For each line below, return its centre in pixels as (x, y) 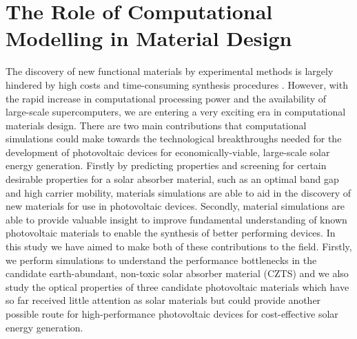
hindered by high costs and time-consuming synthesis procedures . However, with (177, 84)
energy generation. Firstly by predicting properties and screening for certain (166, 165)
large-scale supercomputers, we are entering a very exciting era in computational (176, 112)
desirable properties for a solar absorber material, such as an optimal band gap (172, 179)
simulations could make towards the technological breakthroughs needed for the (174, 139)
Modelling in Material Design (149, 38)
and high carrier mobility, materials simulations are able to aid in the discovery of (178, 192)
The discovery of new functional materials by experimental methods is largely (170, 71)
